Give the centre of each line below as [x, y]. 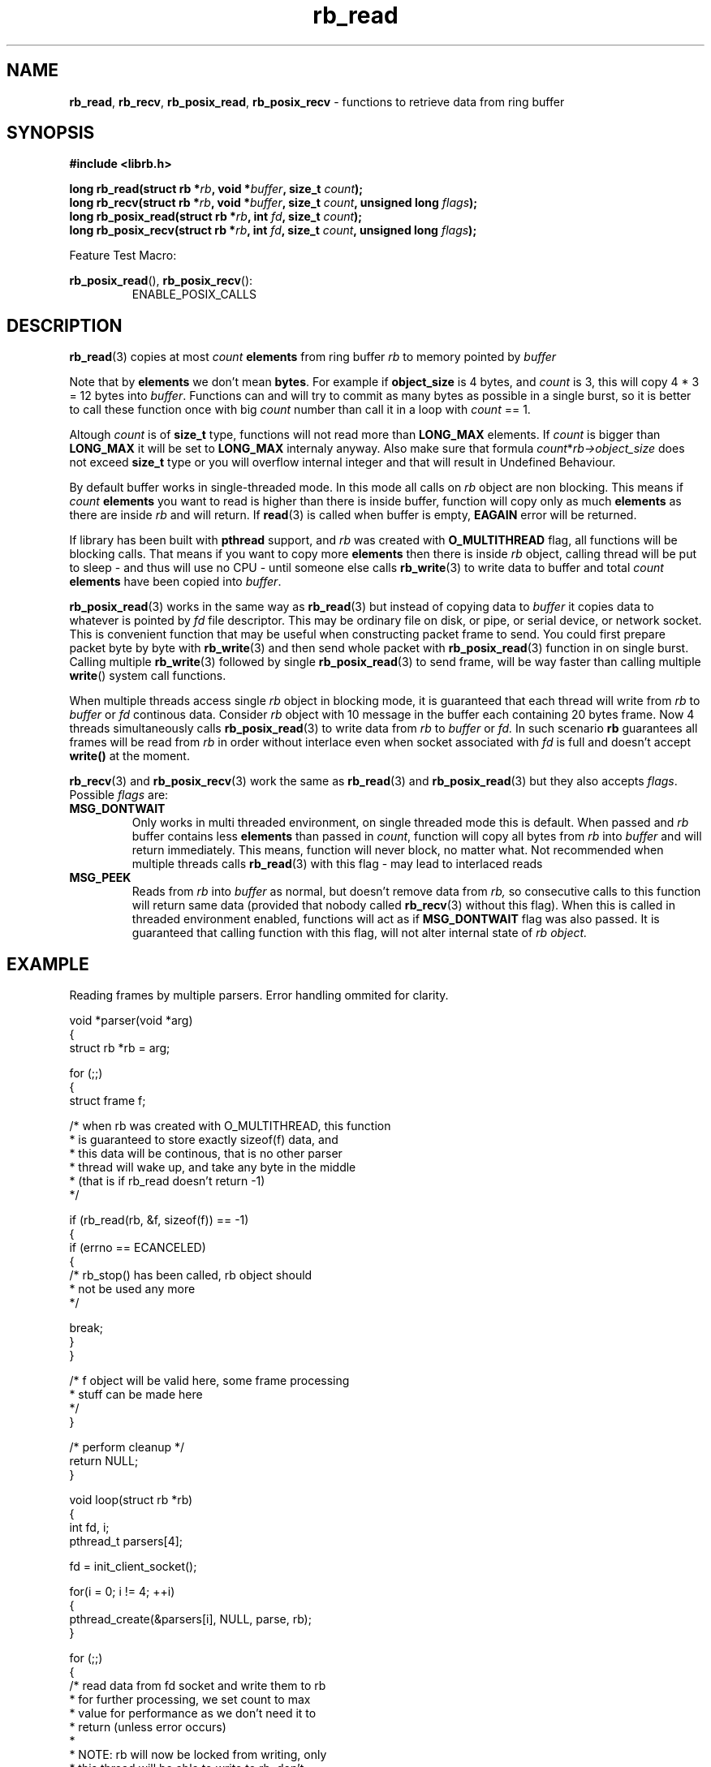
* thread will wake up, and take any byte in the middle [213, 1167]
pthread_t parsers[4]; [126, 1541]
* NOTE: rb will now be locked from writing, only [198, 1755]
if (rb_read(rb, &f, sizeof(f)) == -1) [159, 1220]
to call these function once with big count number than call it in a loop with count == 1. [300, 410]
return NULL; [104, 1461]
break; [86, 1328]
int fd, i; [89, 1528]
